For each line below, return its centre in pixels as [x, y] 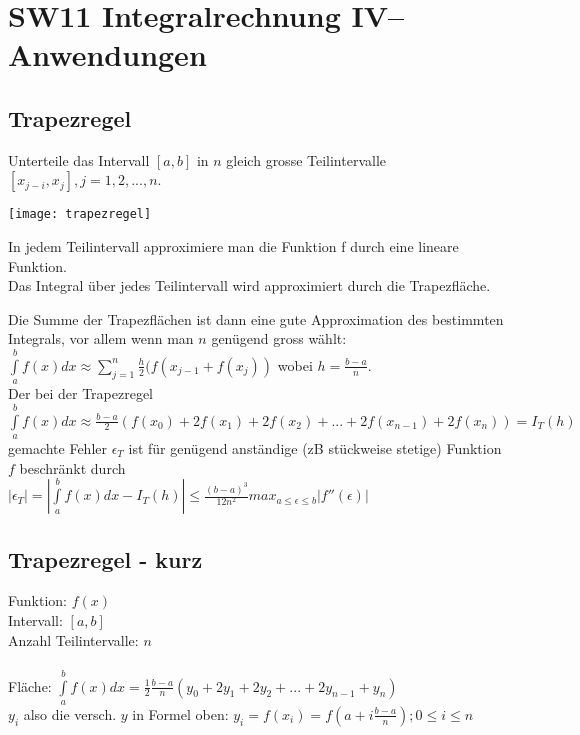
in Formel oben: [180, 713]
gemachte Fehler [57, 447]
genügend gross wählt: [279, 338]
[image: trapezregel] [80, 214]
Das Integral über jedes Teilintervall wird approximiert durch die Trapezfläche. [249, 285]
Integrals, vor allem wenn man [101, 338]
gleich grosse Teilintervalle [306, 159]
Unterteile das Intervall [79, 159]
